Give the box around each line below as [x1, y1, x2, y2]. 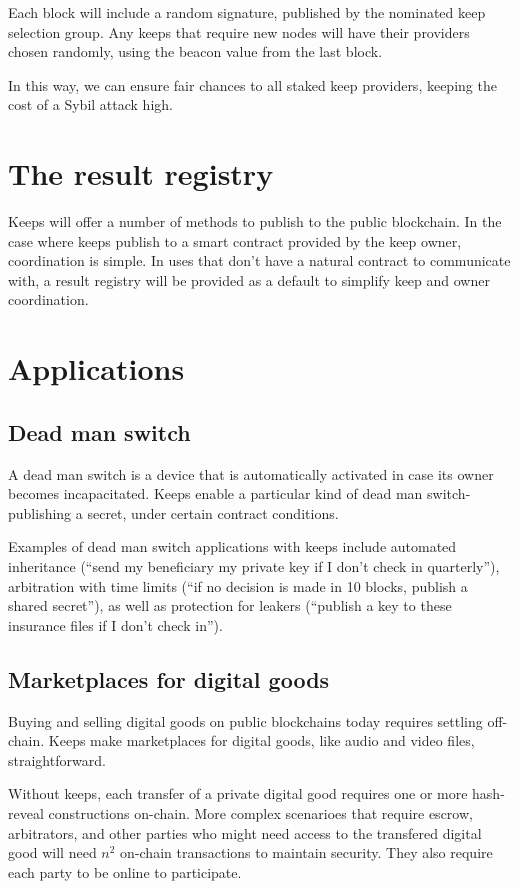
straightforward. [8, 749, 106, 770]
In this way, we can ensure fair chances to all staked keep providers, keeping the [8, 74, 497, 95]
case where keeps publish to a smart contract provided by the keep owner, [8, 230, 462, 251]
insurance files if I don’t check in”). [8, 614, 223, 635]
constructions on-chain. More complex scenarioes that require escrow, [48, 802, 473, 823]
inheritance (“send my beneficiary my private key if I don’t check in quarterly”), [8, 556, 500, 577]
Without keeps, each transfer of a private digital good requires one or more [8, 783, 468, 804]
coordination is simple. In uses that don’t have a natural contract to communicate [8, 250, 511, 271]
